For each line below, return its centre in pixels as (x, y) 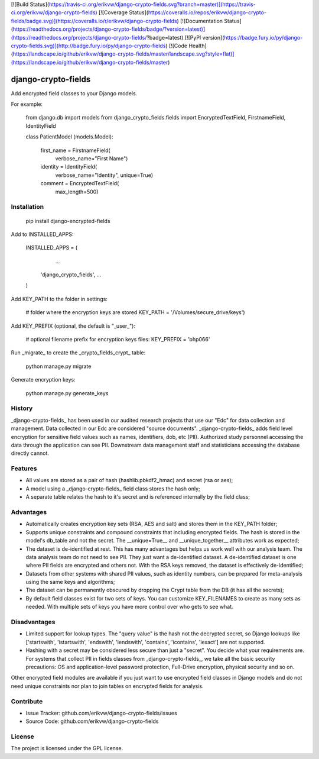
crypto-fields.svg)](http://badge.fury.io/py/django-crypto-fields (88, 46)
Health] (198, 46)
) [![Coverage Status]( (122, 12)
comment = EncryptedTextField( (80, 183)
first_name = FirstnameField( (75, 150)
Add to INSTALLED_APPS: (42, 234)
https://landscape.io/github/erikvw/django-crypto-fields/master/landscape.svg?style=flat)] (123, 54)
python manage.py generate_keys (67, 393)
